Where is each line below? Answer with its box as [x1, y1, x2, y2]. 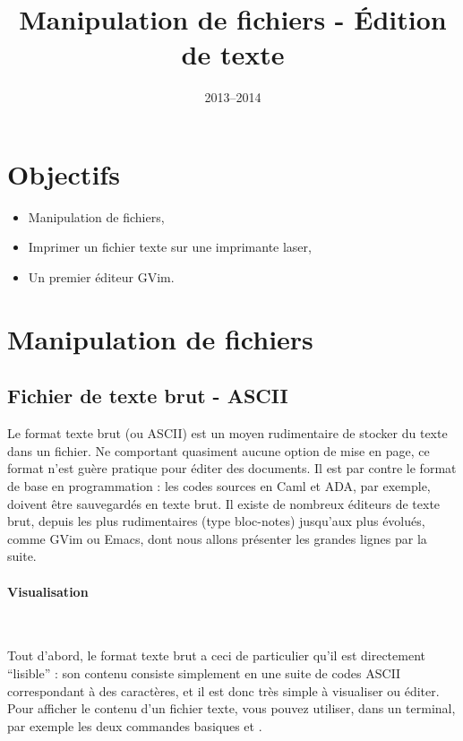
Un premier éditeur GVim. [28, 268, 175, 287]
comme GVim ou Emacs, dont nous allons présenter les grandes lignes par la [7, 529, 427, 547]
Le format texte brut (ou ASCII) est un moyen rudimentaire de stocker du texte [7, 424, 448, 443]
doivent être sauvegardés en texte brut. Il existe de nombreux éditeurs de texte [7, 494, 441, 513]
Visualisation [7, 582, 89, 600]
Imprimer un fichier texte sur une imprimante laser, [28, 237, 312, 256]
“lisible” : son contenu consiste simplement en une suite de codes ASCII [7, 663, 401, 682]
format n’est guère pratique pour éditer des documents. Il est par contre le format [7, 459, 457, 478]
